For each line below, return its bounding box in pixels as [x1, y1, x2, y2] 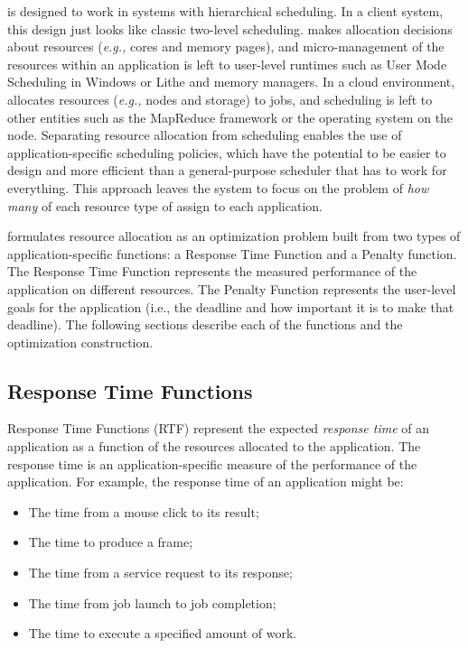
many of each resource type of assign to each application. [7, 196, 323, 215]
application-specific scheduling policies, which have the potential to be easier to [7, 143, 446, 162]
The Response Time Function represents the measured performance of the [7, 262, 417, 281]
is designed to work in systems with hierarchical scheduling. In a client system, [7, 2, 444, 20]
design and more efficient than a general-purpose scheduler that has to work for [7, 161, 447, 180]
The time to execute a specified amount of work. [28, 624, 297, 643]
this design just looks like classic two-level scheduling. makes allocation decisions [7, 19, 453, 38]
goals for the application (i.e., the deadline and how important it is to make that [7, 297, 454, 316]
